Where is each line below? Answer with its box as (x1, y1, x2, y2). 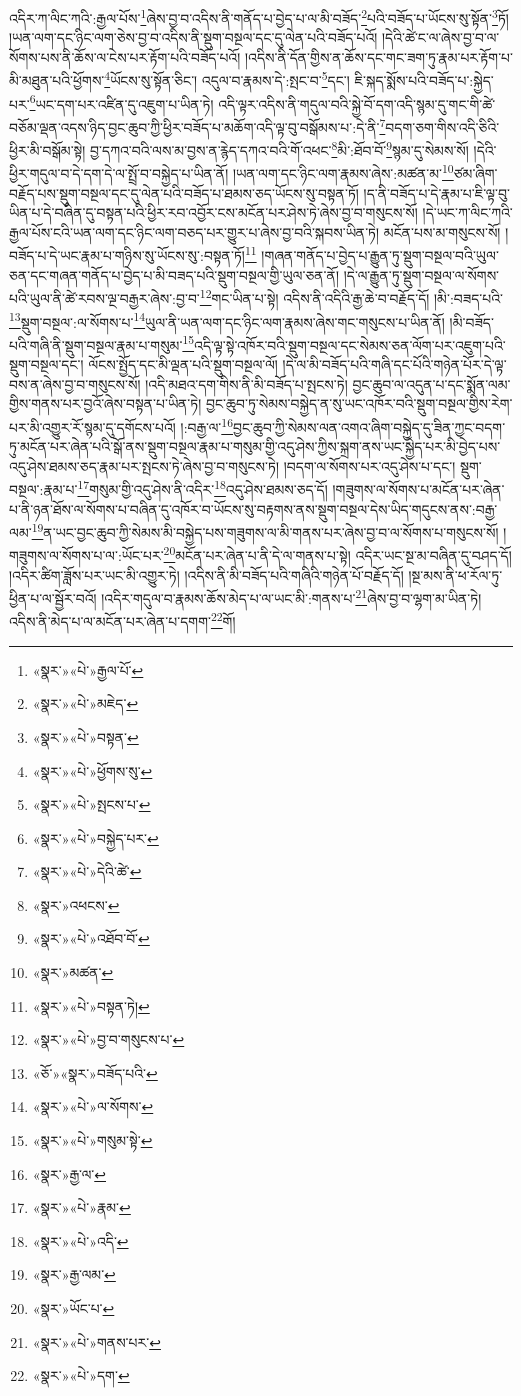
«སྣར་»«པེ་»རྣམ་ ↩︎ (32, 1197, 131, 1218)
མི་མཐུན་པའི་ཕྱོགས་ (9, 70, 105, 91)
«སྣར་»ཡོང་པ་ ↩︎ (32, 1298, 115, 1318)
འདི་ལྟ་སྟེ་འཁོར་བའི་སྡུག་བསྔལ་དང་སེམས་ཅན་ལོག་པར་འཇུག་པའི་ (194, 334, 506, 355)
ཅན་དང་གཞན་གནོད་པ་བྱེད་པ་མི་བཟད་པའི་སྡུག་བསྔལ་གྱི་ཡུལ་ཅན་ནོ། (9, 264, 340, 285)
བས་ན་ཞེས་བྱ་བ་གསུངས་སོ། (9, 373, 141, 394)
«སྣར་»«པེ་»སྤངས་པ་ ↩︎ (32, 794, 151, 815)
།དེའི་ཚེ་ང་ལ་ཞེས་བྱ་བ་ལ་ (381, 27, 500, 48)
